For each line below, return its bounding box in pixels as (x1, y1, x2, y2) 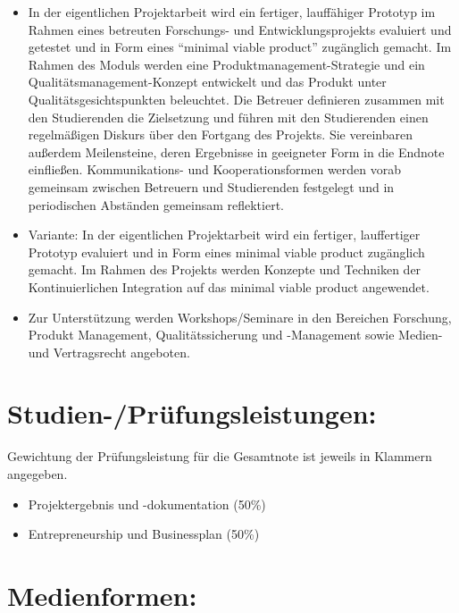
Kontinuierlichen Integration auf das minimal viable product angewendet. (28, 277, 430, 296)
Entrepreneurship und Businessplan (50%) (28, 525, 260, 543)
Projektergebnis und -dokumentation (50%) (28, 494, 266, 513)
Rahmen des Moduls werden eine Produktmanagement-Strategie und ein (28, 55, 425, 73)
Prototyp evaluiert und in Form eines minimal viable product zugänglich (28, 242, 425, 261)
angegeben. (7, 465, 68, 483)
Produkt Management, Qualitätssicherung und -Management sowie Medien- (28, 325, 443, 344)
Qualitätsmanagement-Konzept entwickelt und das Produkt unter (28, 72, 387, 91)
